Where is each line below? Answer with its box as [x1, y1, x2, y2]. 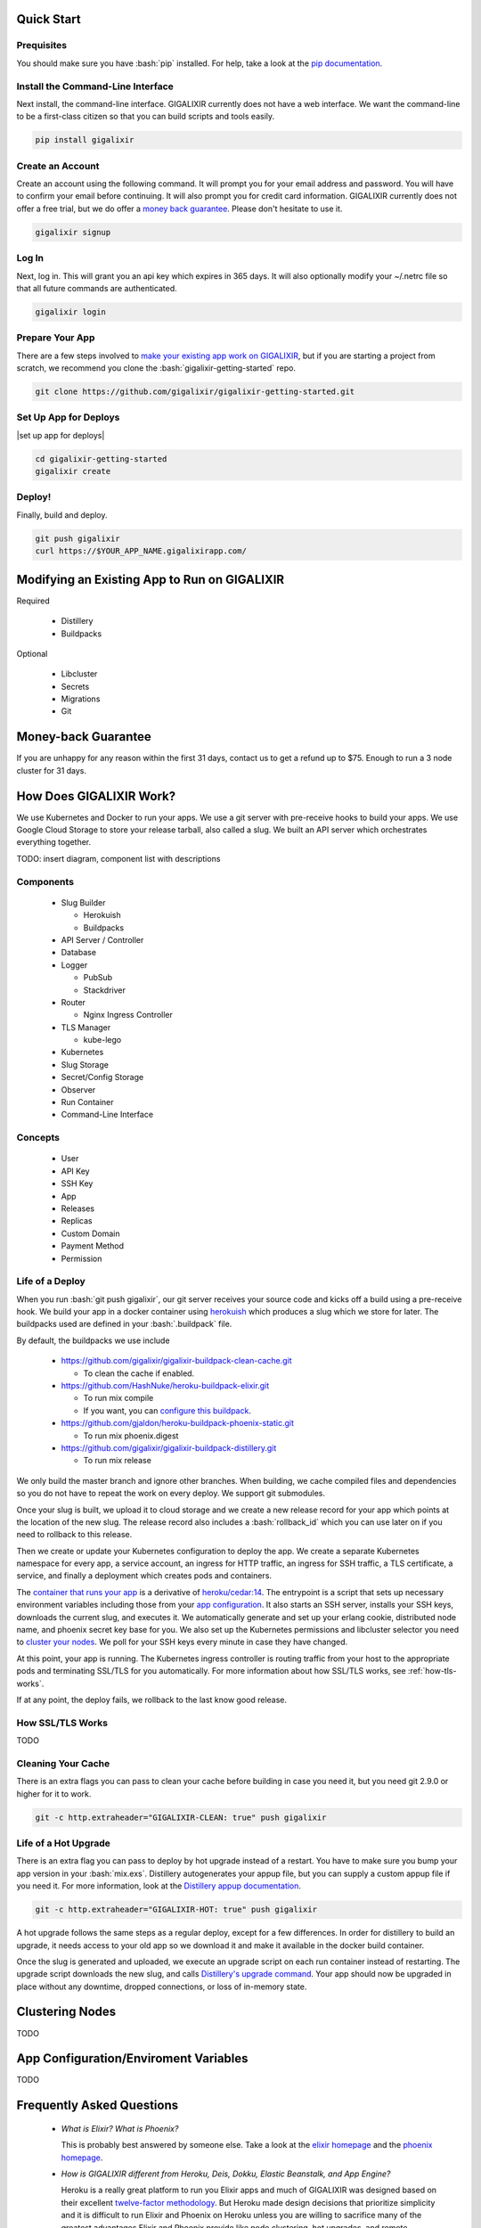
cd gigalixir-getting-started [35, 454, 167, 463]
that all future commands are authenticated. [16, 283, 177, 293]
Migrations [61, 693, 101, 704]
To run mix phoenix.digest [83, 1430, 179, 1441]
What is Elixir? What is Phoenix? [61, 2123, 179, 2134]
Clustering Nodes [16, 2004, 117, 2019]
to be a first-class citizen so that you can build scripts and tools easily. [16, 111, 275, 122]
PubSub [83, 972, 113, 983]
